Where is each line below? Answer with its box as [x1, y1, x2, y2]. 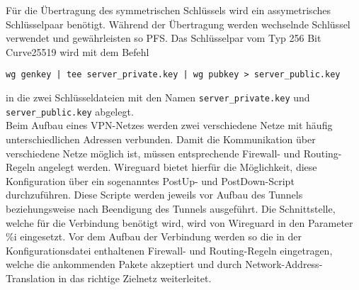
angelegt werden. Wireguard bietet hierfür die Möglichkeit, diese [38, 160, 317, 174]
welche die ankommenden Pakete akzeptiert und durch [6, 257, 242, 272]
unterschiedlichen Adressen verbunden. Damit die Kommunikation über [6, 131, 316, 146]
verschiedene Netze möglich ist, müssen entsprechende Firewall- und [6, 145, 300, 160]
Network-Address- [245, 257, 323, 272]
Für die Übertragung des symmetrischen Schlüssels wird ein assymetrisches [6, 3, 331, 17]
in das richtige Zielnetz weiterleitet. [58, 270, 212, 285]
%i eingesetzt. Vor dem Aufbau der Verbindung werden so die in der [6, 229, 302, 244]
